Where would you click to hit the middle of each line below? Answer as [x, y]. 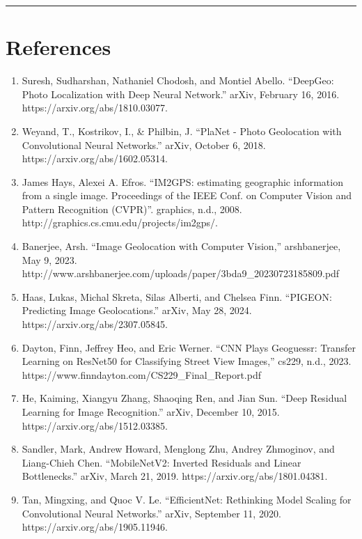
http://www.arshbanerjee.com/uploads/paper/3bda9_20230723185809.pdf [181, 273]
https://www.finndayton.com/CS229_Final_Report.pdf [141, 374]
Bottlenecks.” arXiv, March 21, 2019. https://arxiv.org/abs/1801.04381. [175, 476]
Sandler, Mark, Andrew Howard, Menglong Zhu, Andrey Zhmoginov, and [178, 449]
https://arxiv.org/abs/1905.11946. [95, 527]
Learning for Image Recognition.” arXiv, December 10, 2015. [151, 412]
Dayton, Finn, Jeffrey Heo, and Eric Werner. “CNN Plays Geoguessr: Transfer [189, 347]
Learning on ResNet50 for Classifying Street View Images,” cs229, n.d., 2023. [187, 361]
